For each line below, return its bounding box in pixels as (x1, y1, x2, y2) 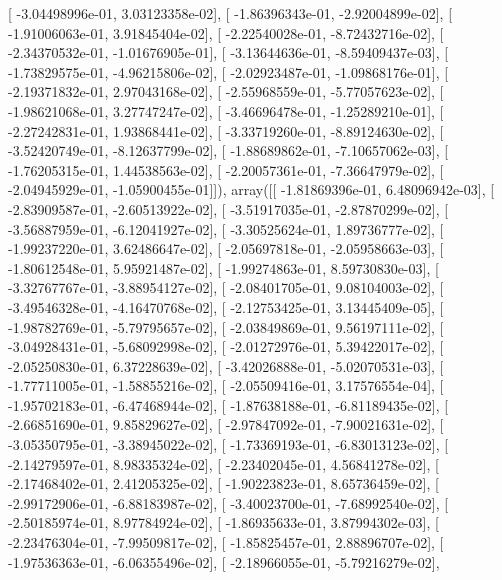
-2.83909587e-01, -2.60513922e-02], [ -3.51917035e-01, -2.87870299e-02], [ (8, 198, 449, 219)
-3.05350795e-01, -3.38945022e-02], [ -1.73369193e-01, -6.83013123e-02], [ (8, 434, 449, 455)
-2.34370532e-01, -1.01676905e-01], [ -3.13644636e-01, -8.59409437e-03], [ (8, 42, 449, 63)
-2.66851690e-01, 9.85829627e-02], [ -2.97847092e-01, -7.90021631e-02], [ (8, 414, 444, 435)
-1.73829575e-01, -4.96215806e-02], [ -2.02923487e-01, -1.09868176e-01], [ (8, 61, 449, 82)
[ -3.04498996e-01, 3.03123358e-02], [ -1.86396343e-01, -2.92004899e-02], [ (8, 3, 453, 23)
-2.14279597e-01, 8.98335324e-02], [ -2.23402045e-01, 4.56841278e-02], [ (8, 453, 439, 474)
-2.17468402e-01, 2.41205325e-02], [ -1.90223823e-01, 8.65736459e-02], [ (8, 473, 439, 494)
